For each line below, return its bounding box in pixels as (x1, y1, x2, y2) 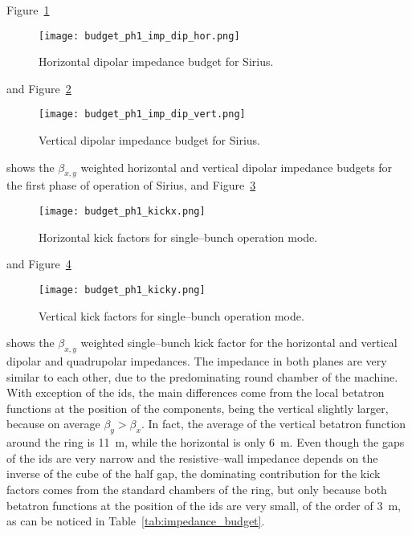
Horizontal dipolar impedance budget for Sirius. (39, 53, 274, 70)
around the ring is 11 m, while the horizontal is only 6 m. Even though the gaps (6, 434, 405, 451)
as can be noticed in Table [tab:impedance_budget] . (6, 513, 265, 529)
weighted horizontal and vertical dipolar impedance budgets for (80, 158, 393, 175)
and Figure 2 (6, 80, 71, 96)
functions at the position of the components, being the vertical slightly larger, (6, 399, 389, 416)
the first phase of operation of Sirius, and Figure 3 (6, 177, 256, 194)
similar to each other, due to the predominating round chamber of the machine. (6, 368, 398, 385)
